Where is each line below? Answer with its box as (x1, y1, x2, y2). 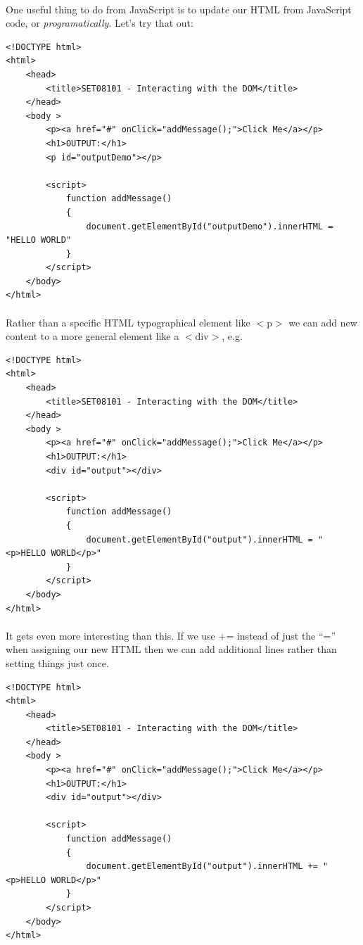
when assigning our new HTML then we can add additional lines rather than (6, 642, 337, 657)
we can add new (288, 315, 357, 329)
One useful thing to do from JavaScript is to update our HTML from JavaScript (6, 1, 352, 16)
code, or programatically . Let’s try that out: (6, 15, 193, 30)
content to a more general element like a (6, 329, 179, 343)
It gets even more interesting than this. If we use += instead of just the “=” (6, 628, 336, 642)
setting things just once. (6, 655, 109, 670)
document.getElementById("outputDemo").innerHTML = (86, 221, 333, 232)
